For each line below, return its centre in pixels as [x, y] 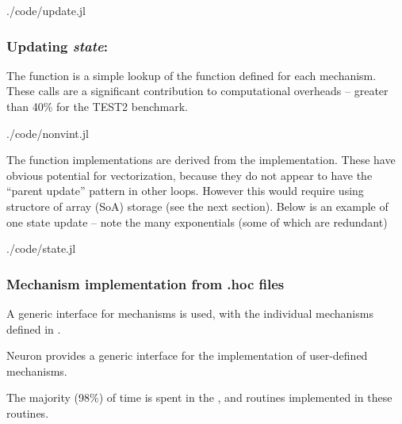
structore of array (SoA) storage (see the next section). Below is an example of [197, 206]
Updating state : [57, 46]
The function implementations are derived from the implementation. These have [201, 160]
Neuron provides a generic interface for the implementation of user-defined [187, 355]
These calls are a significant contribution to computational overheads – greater [197, 91]
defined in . [34, 329]
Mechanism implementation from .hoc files [145, 283]
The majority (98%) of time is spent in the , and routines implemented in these [199, 397]
